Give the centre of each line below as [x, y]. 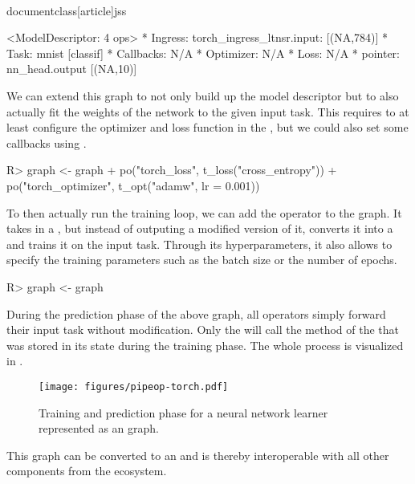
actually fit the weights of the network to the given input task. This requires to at [208, 111]
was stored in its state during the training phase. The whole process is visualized [205, 345]
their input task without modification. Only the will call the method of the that [203, 329]
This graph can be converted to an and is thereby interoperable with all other [198, 455]
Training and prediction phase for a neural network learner [183, 412]
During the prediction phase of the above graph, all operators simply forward [196, 313]
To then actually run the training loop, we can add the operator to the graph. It [204, 212]
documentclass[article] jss [67, 10]
